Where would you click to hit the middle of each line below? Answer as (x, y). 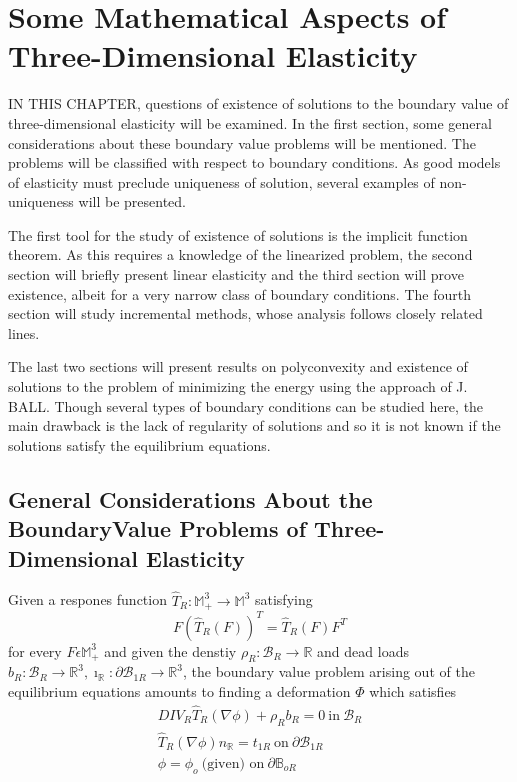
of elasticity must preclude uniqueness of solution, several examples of (221, 181)
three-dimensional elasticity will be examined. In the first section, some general (250, 122)
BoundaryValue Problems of (157, 528)
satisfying (283, 599)
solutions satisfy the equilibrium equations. (139, 444)
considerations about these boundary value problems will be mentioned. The (242, 142)
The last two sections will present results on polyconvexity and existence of (238, 366)
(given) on (233, 763)
